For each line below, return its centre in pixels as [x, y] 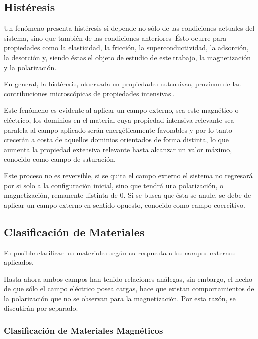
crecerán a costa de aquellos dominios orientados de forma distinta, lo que [117, 139]
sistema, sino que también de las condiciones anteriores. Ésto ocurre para [115, 38]
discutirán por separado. [41, 308]
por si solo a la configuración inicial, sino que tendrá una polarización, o [114, 185]
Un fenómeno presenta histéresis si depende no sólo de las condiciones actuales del [129, 28]
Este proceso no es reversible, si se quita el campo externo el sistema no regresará [128, 175]
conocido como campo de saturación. [60, 159]
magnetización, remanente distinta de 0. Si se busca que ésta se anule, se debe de [128, 195]
